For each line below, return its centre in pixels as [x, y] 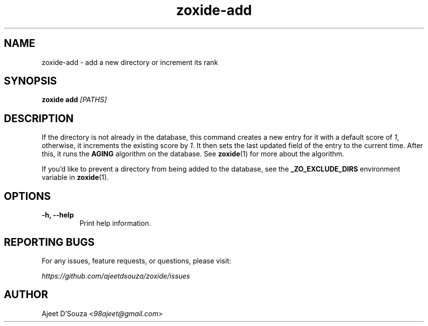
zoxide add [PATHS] [74, 100]
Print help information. [115, 223]
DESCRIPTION [39, 118]
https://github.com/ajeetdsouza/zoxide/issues [116, 276]
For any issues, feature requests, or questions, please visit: [137, 261]
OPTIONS [27, 196]
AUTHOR [26, 295]
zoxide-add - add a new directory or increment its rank [130, 62]
